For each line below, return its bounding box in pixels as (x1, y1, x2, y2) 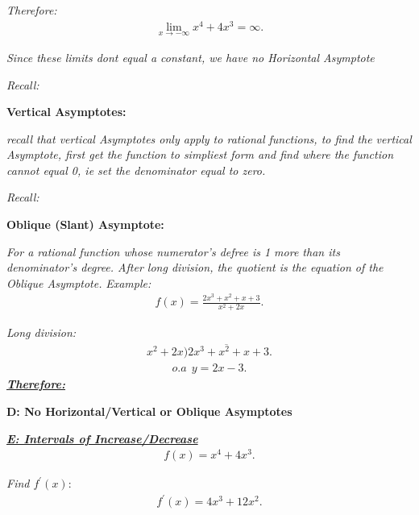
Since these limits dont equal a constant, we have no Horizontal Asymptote (6, 48, 375, 65)
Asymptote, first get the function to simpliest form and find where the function (6, 146, 394, 163)
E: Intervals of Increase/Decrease (6, 430, 198, 446)
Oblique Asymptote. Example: (6, 274, 151, 291)
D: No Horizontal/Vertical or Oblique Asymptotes (6, 403, 292, 420)
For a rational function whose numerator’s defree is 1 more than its (6, 243, 340, 260)
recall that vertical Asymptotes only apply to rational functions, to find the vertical (6, 130, 412, 147)
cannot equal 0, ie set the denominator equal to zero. (6, 161, 266, 178)
